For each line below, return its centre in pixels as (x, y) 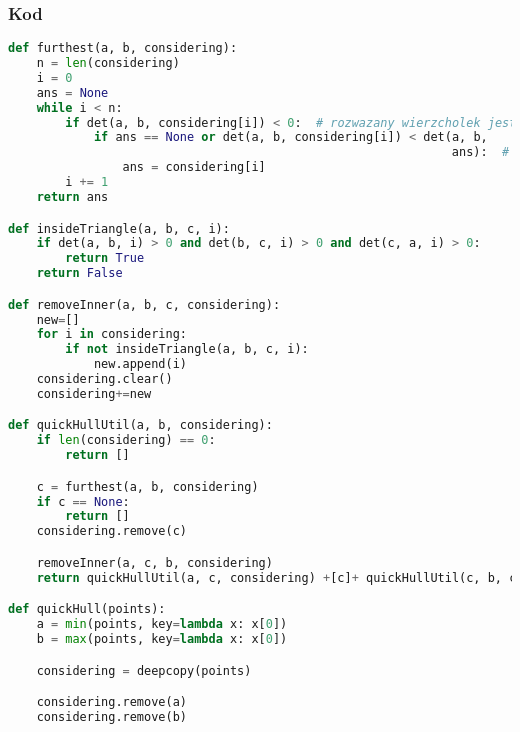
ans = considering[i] (194, 167)
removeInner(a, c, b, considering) (154, 562)
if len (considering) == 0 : (126, 440)
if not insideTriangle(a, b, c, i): (187, 349)
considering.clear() (104, 379)
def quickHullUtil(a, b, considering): (140, 425)
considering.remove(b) (111, 716)
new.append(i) (140, 364)
